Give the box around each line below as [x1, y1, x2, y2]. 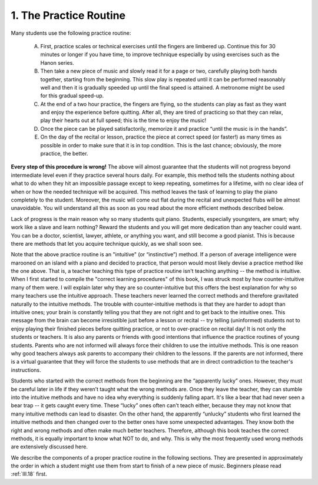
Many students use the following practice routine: [11, 29, 131, 37]
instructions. [11, 366, 41, 374]
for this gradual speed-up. [40, 92, 104, 100]
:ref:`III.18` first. [11, 470, 47, 477]
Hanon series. [40, 59, 75, 66]
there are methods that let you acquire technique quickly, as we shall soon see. [11, 240, 203, 247]
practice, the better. [40, 150, 88, 157]
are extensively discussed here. [11, 443, 88, 450]
